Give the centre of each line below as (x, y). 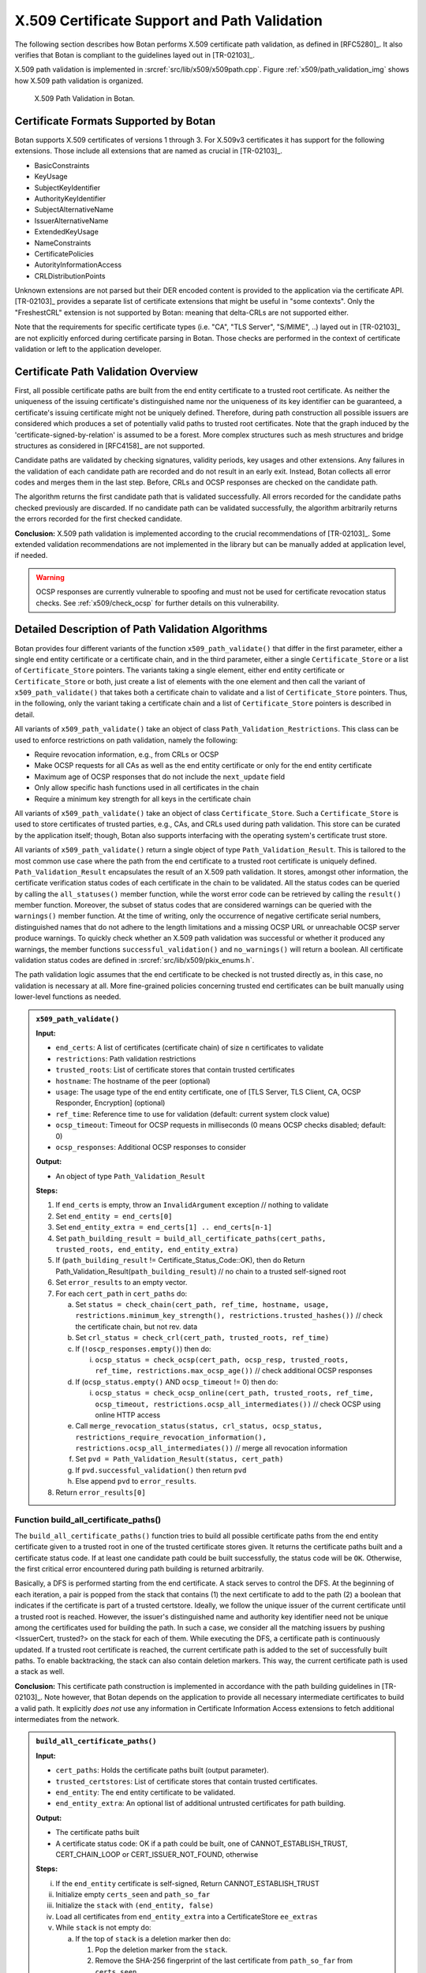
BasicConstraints (62, 165)
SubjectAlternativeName (74, 210)
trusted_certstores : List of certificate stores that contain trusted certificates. (187, 1781)
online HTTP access (128, 1415)
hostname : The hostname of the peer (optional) (133, 1080)
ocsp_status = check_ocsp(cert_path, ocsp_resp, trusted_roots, (222, 1360)
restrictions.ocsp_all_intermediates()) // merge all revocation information (211, 1448)
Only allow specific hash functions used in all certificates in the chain (147, 788)
